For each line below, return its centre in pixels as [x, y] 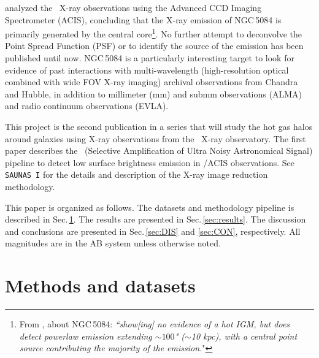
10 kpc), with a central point [244, 336]
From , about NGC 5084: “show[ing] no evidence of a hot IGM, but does [155, 324]
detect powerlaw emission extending [86, 336]
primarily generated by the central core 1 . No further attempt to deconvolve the [154, 33]
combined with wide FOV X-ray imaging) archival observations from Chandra [152, 82]
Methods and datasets [100, 285]
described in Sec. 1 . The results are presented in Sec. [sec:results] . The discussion [156, 219]
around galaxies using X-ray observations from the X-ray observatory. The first [156, 138]
